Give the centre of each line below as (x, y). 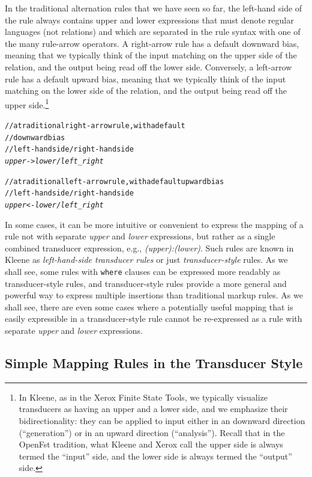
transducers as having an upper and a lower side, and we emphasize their (153, 409)
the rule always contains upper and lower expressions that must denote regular (149, 20)
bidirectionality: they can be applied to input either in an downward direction (162, 420)
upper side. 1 (27, 103)
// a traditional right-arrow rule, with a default (95, 126)
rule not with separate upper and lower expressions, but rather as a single (140, 236)
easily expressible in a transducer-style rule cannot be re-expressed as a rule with (154, 319)
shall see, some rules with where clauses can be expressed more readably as (143, 271)
